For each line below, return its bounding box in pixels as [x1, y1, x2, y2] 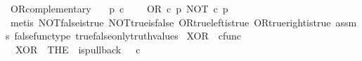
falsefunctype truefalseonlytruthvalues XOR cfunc [14, 28, 242, 43]
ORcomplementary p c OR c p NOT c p [10, 1, 228, 15]
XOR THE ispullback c [15, 42, 141, 56]
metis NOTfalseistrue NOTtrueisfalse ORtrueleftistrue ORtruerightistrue [10, 15, 331, 29]
